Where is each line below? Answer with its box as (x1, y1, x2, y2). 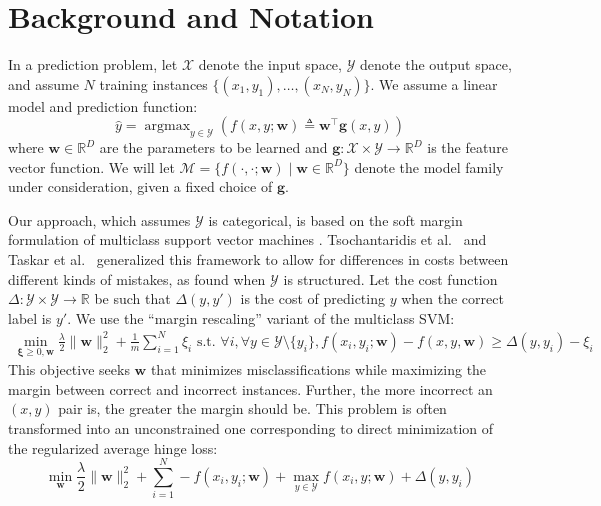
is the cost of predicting (240, 288, 385, 309)
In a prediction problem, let (8, 54, 178, 75)
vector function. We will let (8, 156, 175, 177)
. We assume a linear (370, 73, 498, 94)
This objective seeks (8, 359, 130, 380)
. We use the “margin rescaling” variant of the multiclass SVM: (67, 307, 455, 328)
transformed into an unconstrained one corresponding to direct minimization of (8, 417, 494, 438)
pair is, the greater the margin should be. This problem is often (58, 398, 447, 419)
